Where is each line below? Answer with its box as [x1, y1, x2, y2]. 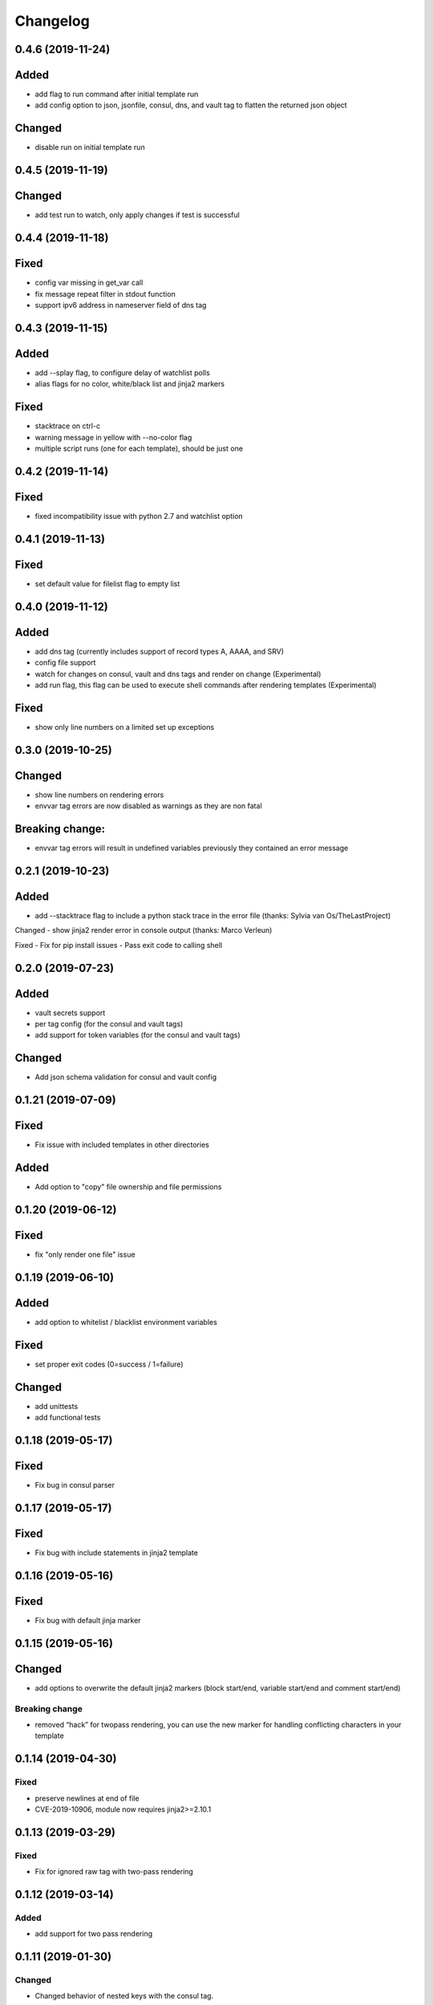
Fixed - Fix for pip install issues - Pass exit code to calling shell [14, 940, 223, 950]
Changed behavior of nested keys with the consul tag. [34, 1991, 214, 2001]
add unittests [34, 1401, 79, 1411]
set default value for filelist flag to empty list [34, 578, 180, 589]
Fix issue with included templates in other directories [34, 1140, 210, 1150]
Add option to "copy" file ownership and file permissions [34, 1182, 222, 1192]
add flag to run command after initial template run [34, 89, 199, 99]
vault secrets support [34, 1007, 106, 1018]
